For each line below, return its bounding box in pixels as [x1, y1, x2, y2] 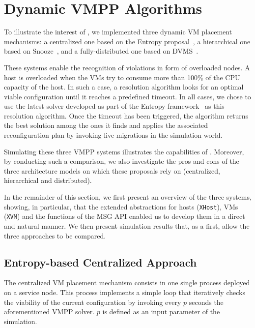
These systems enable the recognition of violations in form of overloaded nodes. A [4, 62, 250, 72]
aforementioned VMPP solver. [4, 306, 95, 317]
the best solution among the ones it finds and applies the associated [4, 120, 208, 130]
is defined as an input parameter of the [102, 306, 220, 317]
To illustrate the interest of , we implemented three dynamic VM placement [4, 27, 232, 37]
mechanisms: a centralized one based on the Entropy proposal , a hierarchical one [4, 36, 251, 46]
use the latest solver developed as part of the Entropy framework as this [4, 101, 225, 111]
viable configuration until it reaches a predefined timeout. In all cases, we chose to [4, 91, 251, 101]
